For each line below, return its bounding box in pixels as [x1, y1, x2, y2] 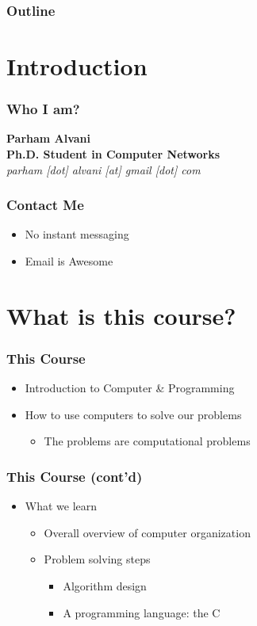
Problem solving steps [44, 551, 151, 567]
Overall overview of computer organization [44, 524, 251, 540]
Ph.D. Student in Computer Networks [6, 146, 221, 162]
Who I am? [6, 99, 80, 119]
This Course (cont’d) [6, 466, 143, 486]
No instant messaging [25, 226, 129, 242]
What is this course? [6, 299, 236, 331]
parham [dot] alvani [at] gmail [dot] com [6, 161, 201, 177]
